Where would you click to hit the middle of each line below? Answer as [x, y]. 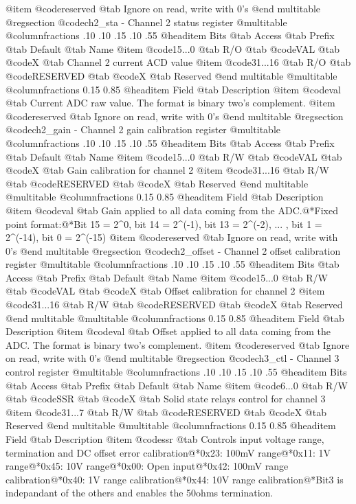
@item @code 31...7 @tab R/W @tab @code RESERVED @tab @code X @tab [166, 412]
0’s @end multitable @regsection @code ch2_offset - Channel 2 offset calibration [173, 250]
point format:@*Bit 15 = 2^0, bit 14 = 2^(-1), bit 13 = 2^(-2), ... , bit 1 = [164, 224]
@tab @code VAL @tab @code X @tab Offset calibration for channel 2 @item [165, 291]
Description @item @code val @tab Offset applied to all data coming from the [168, 331]
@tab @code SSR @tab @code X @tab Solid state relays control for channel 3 [166, 399]
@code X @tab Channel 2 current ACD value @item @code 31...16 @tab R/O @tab [178, 62]
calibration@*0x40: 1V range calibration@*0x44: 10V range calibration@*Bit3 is [175, 479]
